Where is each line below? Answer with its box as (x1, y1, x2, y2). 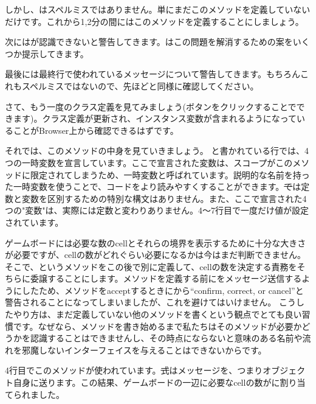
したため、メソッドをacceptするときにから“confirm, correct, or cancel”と (21, 284, 304, 296)
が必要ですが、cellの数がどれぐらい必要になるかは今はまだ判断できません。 (5, 248, 306, 261)
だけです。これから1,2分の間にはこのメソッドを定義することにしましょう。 (5, 15, 304, 27)
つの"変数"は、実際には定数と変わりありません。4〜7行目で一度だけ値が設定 (5, 204, 309, 217)
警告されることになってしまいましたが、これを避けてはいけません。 (5, 296, 276, 308)
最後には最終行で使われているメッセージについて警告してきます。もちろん (5, 68, 300, 80)
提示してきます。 (21, 47, 89, 60)
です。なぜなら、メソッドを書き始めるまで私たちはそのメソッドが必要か (13, 319, 302, 332)
